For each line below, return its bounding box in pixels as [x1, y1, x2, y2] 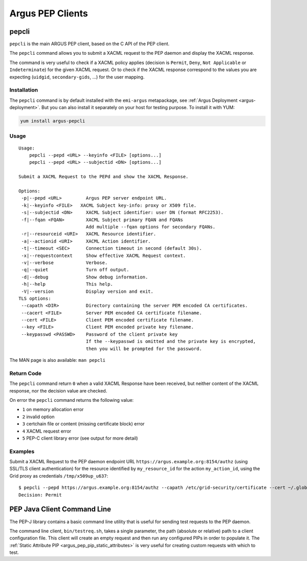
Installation [9, 87, 38, 94]
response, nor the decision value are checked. [9, 387, 107, 394]
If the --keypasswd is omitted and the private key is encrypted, [85, 338, 256, 344]
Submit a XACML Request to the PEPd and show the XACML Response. [18, 174, 189, 180]
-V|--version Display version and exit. [21, 288, 153, 294]
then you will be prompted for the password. [85, 346, 202, 352]
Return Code [9, 370, 42, 377]
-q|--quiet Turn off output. [21, 267, 129, 273]
